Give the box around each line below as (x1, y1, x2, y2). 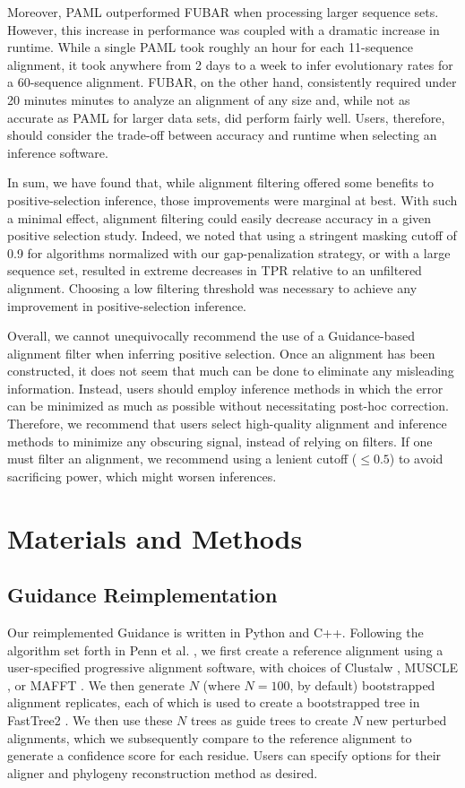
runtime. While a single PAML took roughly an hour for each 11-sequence (7, 38, 413, 56)
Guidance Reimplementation (7, 581, 278, 609)
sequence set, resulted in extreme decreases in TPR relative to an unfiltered (7, 261, 422, 280)
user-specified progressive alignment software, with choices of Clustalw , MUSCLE (7, 658, 459, 677)
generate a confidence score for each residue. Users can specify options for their (7, 746, 442, 765)
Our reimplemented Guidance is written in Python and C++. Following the (7, 623, 424, 642)
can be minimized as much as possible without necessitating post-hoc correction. (7, 396, 449, 415)
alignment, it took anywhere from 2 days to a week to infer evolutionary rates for (7, 55, 453, 74)
